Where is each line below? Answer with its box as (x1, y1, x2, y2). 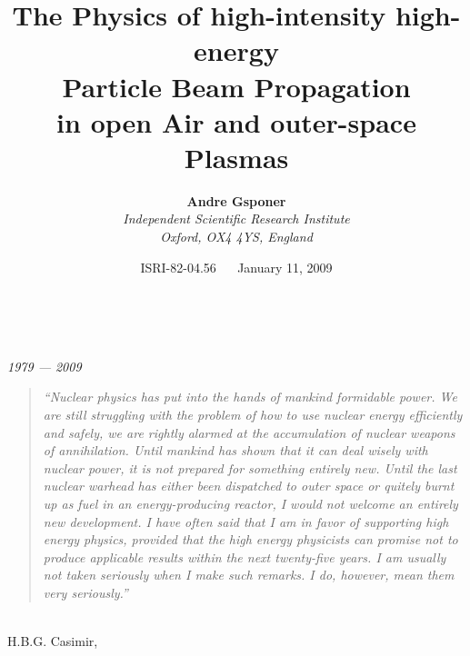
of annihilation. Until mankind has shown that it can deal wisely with (43, 441, 428, 460)
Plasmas (184, 138, 289, 175)
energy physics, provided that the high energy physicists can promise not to (43, 530, 458, 549)
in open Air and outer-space (56, 103, 416, 140)
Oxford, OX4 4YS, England (160, 227, 313, 246)
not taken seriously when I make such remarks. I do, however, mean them (43, 565, 455, 584)
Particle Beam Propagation (62, 67, 411, 104)
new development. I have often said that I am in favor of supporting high (43, 512, 449, 531)
